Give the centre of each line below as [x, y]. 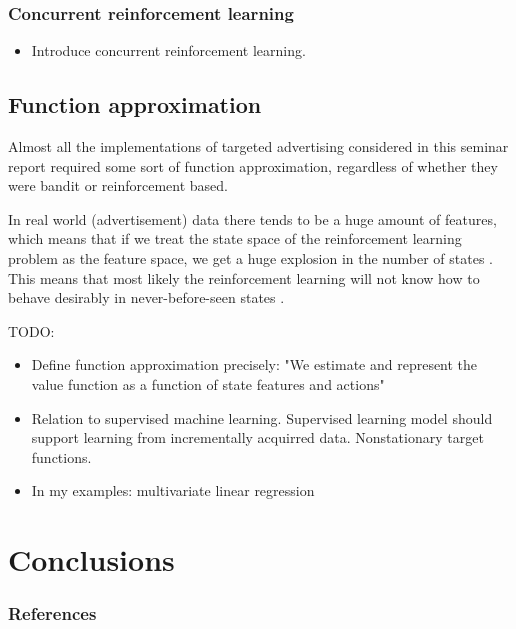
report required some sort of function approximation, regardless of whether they [253, 165]
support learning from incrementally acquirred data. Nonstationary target [257, 437]
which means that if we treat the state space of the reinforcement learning [235, 238]
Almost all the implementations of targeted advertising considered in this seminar [258, 146]
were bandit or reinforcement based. [118, 185]
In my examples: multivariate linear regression [173, 490]
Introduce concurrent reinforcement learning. [168, 50]
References [52, 613]
